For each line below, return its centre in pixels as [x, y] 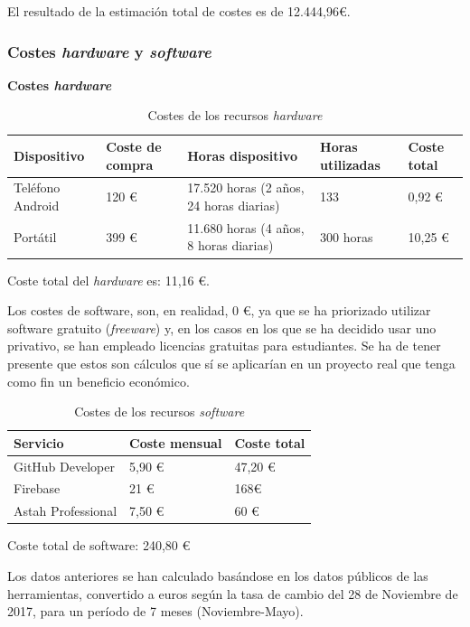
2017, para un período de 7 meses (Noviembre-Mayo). [155, 611]
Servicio [39, 442]
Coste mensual [176, 442]
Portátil [35, 236]
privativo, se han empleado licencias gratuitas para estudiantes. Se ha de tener [224, 346]
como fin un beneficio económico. [99, 381]
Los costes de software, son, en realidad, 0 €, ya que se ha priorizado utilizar [219, 310]
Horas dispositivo [242, 155]
